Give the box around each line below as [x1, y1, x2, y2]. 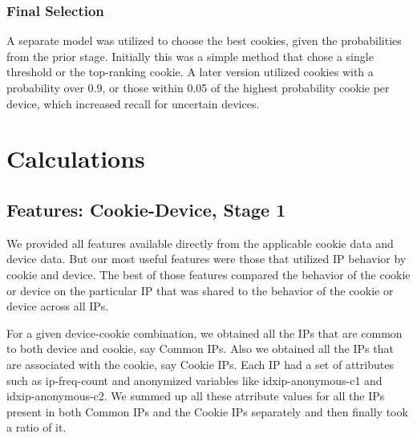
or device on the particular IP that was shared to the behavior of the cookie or [6, 282, 394, 298]
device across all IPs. [6, 298, 109, 314]
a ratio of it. [6, 419, 67, 436]
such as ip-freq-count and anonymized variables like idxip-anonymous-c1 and [6, 371, 383, 388]
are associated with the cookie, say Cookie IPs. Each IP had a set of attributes [6, 355, 394, 372]
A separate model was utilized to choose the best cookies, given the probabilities [6, 32, 402, 49]
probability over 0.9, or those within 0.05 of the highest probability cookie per [6, 79, 390, 95]
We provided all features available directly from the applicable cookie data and [6, 234, 394, 251]
